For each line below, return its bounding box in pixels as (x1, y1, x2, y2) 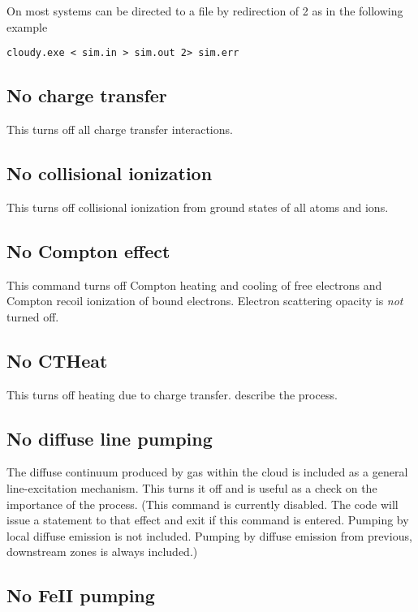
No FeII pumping (6, 583, 155, 608)
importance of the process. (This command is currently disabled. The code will (6, 495, 399, 512)
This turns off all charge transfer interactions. (6, 121, 233, 138)
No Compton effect (6, 238, 170, 263)
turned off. (6, 308, 59, 325)
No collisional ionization (6, 161, 213, 186)
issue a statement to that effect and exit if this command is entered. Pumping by (6, 511, 409, 528)
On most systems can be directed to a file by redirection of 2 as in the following (6, 2, 403, 19)
